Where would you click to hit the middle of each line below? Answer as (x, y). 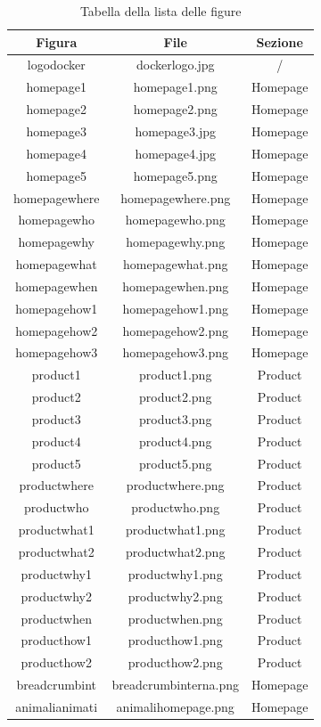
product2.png (176, 397)
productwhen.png (175, 618)
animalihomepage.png (175, 706)
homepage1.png (175, 87)
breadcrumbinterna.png (175, 685)
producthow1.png (175, 640)
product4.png (176, 441)
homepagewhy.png (176, 242)
